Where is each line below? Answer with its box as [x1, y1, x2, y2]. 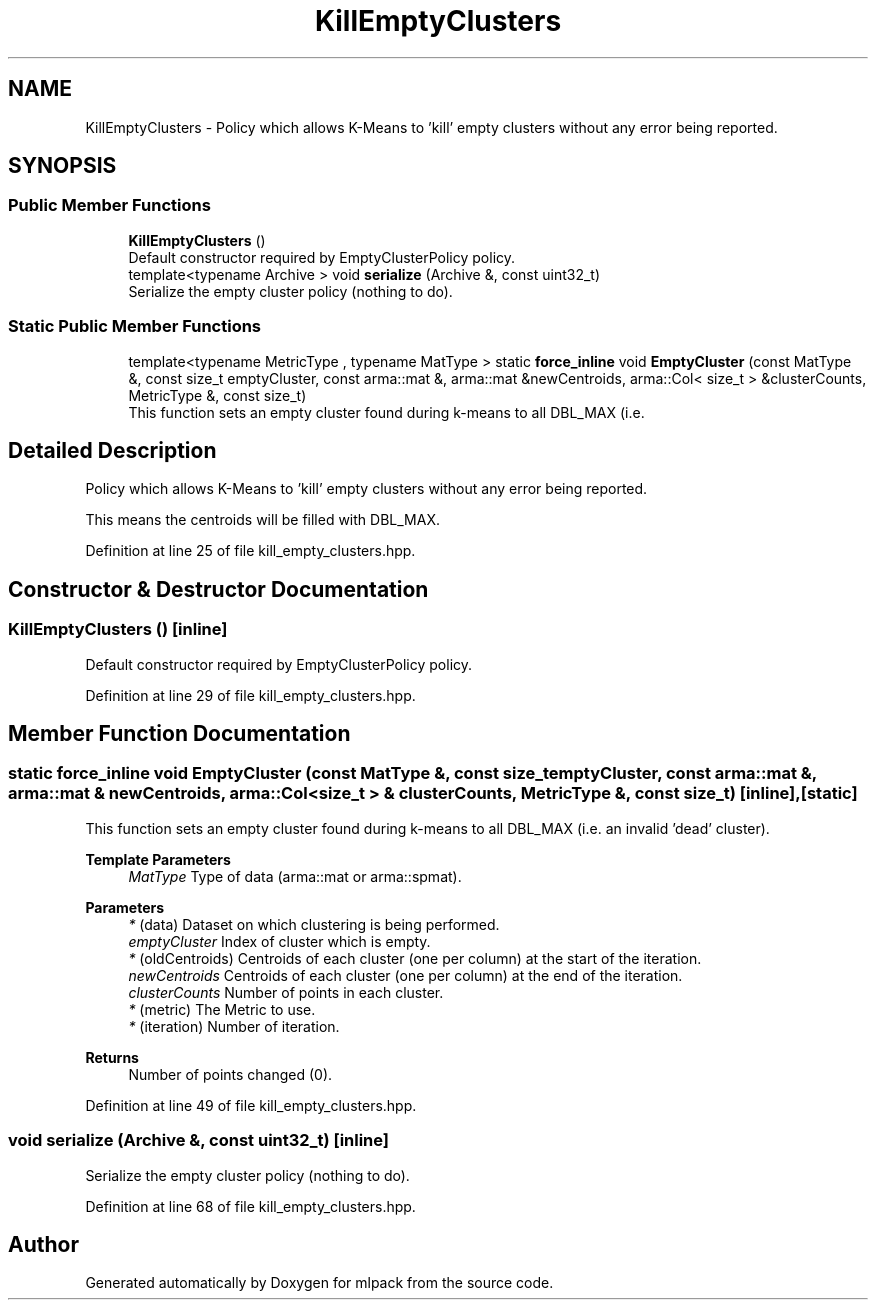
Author [8, 1232, 79, 1258]
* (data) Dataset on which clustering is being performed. [128, 915, 500, 933]
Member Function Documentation [8, 721, 351, 747]
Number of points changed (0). [128, 1065, 333, 1083]
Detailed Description [8, 437, 217, 463]
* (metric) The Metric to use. [128, 1000, 316, 1018]
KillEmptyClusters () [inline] [8, 619, 228, 640]
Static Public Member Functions [8, 316, 262, 337]
